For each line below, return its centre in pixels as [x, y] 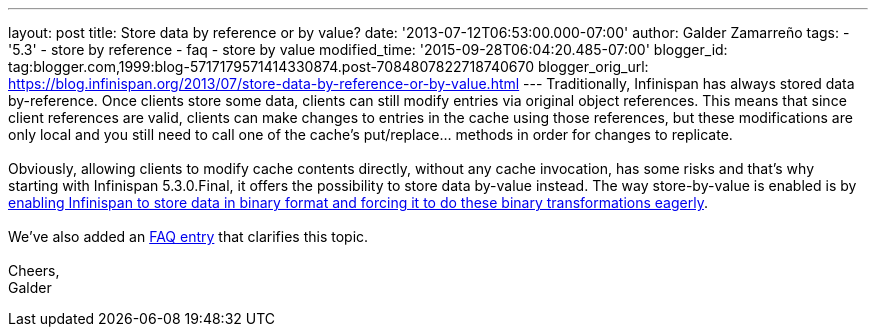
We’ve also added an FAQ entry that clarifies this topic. [188, 236]
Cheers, [34, 270]
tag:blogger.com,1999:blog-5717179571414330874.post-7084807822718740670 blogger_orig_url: [328, 66]
